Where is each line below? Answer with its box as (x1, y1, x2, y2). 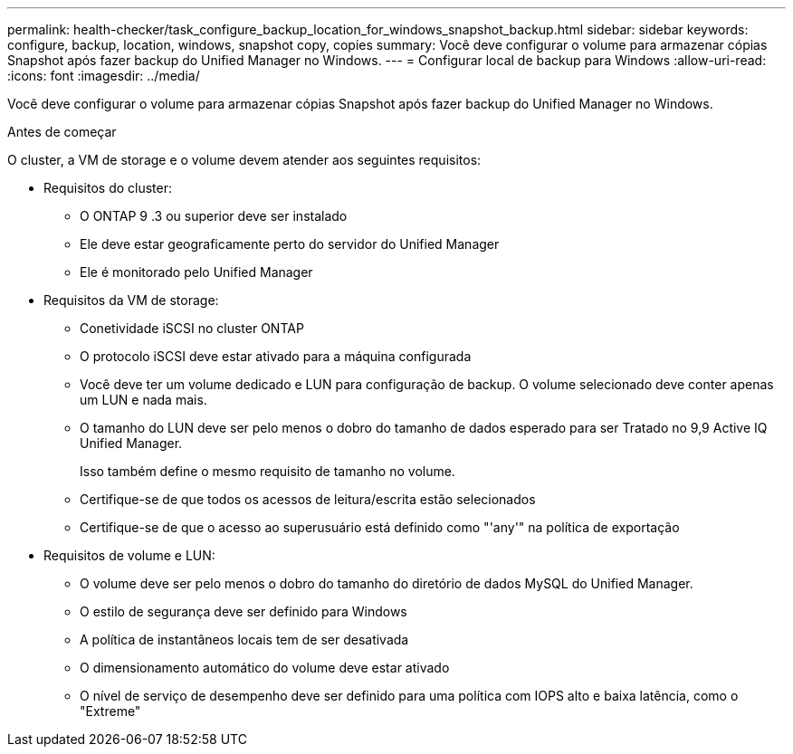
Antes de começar (7, 124, 117, 139)
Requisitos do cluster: (43, 180, 173, 196)
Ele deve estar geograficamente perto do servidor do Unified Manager (80, 236, 500, 252)
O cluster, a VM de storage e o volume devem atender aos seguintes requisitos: (7, 152, 482, 167)
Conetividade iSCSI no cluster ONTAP (80, 320, 304, 336)
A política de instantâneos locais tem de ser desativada (80, 632, 409, 647)
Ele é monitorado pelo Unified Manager (80, 264, 313, 280)
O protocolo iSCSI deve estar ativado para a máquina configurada (80, 348, 472, 364)
